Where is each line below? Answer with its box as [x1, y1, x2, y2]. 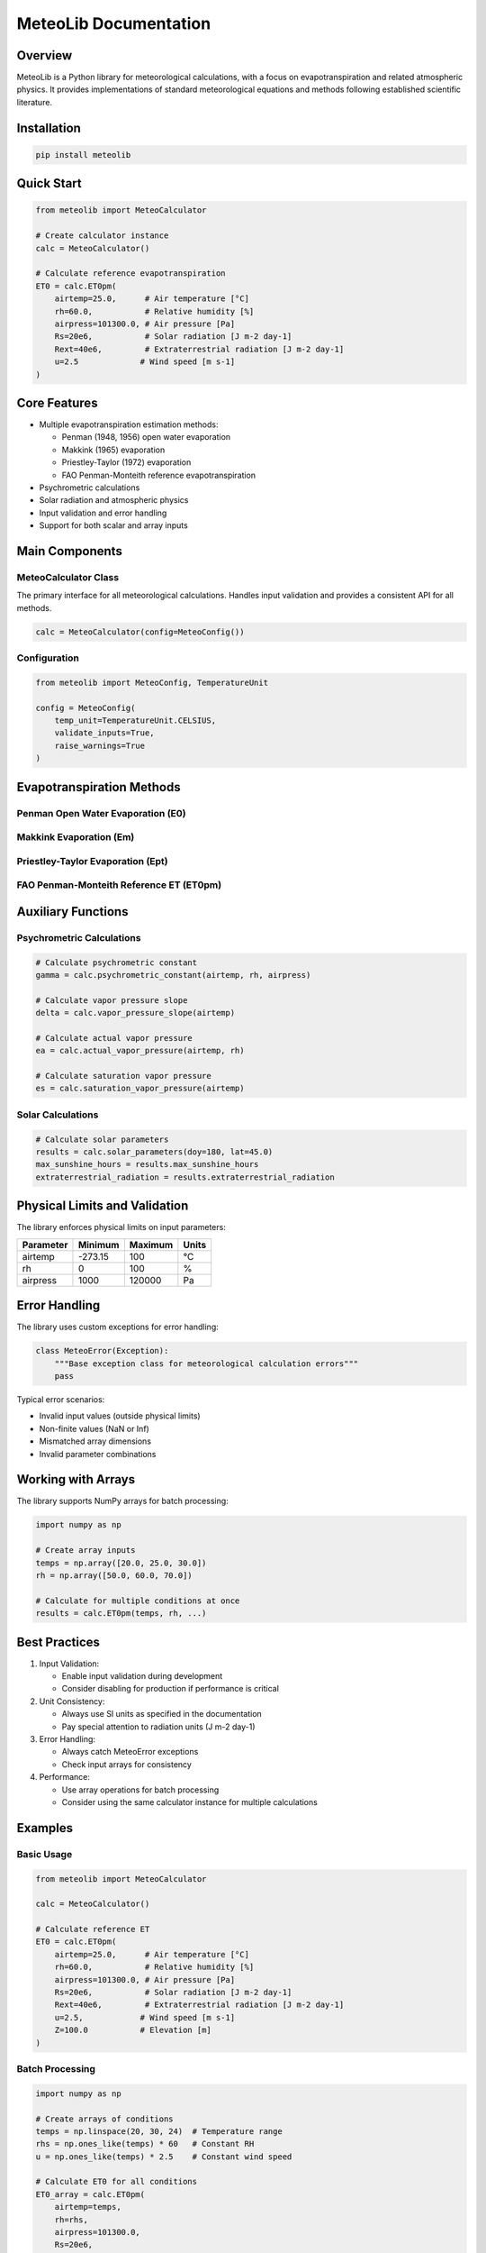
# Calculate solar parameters [35, 1134, 169, 1145]
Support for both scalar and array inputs [39, 520, 188, 531]
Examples [16, 1820, 74, 1836]
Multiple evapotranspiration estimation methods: [39, 419, 220, 430]
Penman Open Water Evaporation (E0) [16, 807, 186, 819]
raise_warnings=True [54, 740, 146, 751]
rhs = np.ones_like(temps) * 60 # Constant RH [35, 2139, 255, 2149]
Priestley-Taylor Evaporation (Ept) [16, 854, 168, 867]
